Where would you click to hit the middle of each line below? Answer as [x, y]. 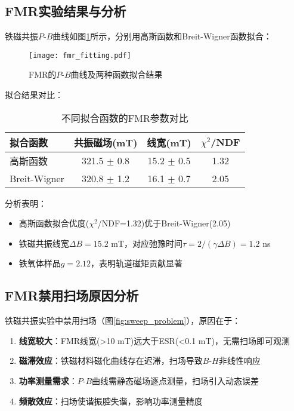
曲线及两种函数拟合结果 [117, 74]
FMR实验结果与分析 [66, 11]
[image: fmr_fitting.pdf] [80, 55]
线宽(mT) [169, 142]
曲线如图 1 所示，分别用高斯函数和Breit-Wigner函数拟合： [162, 36]
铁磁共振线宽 [44, 243]
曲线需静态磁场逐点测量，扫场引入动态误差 [176, 381]
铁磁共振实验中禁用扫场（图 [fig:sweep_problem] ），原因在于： [123, 320]
